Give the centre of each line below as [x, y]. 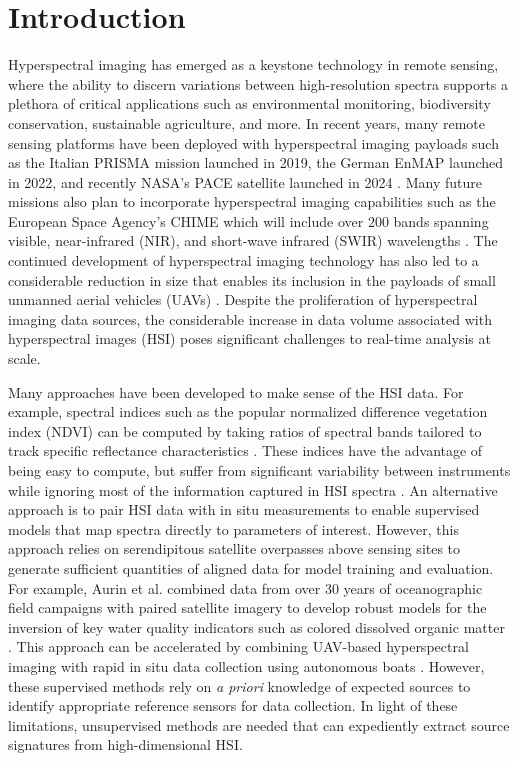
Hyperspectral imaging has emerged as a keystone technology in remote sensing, [253, 64]
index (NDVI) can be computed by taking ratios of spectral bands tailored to [245, 430]
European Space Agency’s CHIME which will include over [186, 220]
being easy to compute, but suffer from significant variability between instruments [259, 470]
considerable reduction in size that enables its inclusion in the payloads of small [252, 279]
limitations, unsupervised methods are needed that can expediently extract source [259, 724]
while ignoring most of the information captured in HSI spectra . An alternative [253, 489]
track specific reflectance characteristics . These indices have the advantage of [245, 450]
